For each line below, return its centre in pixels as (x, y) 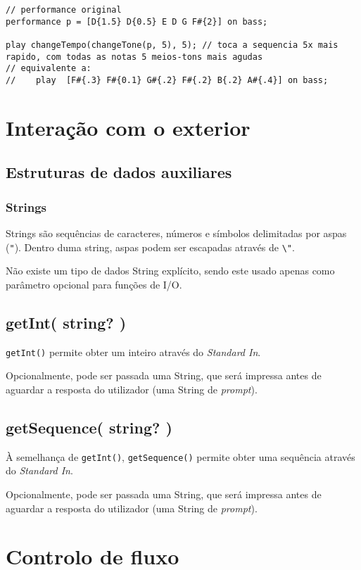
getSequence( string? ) (89, 427)
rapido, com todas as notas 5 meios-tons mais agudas (134, 57)
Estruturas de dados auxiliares (119, 172)
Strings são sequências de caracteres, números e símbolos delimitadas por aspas (176, 233)
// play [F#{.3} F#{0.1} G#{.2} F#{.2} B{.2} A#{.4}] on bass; (167, 80)
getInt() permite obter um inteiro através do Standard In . (133, 351)
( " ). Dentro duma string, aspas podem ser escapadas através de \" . (150, 247)
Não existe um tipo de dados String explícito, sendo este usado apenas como (170, 271)
